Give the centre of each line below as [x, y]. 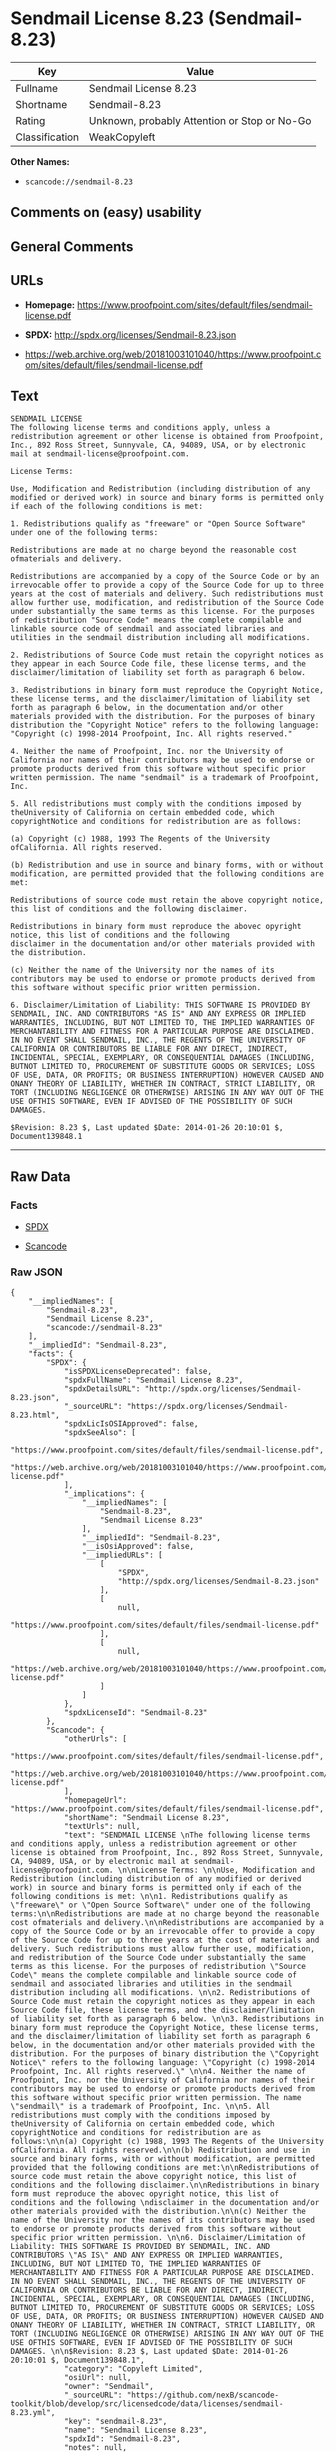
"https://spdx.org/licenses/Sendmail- [207, 1407]
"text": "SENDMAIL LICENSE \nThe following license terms [187, 1835]
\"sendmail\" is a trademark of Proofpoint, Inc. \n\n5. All [140, 2107]
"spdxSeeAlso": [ [100, 1433]
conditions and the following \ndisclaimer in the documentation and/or [165, 2203]
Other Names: [40, 161]
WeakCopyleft [122, 137]
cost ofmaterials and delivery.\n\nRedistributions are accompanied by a [167, 1923]
